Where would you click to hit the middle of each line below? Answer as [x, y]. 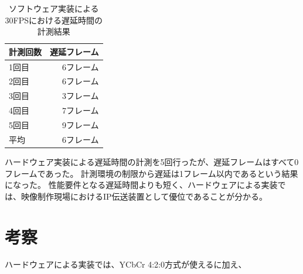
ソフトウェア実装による [54, 8]
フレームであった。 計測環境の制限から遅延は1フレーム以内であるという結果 [151, 173]
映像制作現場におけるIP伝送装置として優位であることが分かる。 [144, 196]
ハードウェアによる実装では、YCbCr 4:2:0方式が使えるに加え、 [126, 264]
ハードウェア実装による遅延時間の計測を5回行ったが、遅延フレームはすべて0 [152, 161]
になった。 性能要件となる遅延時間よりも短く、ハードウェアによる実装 [141, 185]
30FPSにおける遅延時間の [54, 20]
